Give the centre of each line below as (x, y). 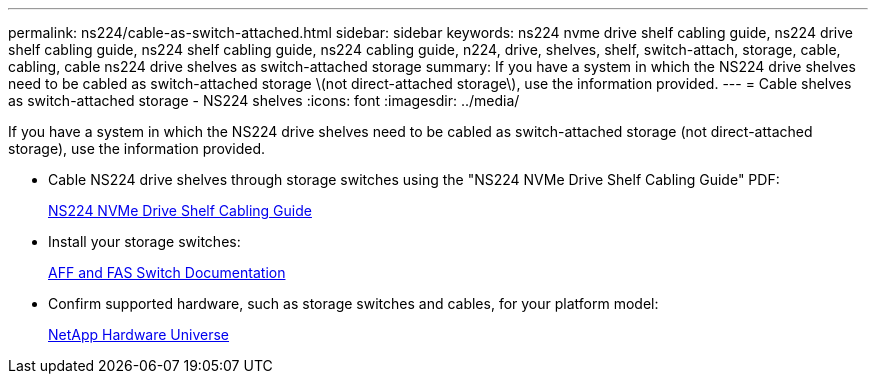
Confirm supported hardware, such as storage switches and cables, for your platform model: (353, 303)
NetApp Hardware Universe (139, 334)
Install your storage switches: (144, 241)
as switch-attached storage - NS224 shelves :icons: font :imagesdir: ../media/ (264, 100)
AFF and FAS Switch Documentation (167, 272)
